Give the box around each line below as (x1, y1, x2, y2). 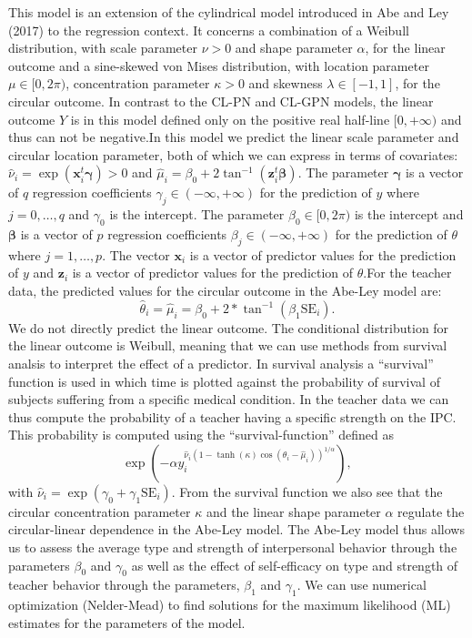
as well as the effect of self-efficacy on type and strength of (131, 555, 458, 574)
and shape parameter (235, 38, 353, 57)
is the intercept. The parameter (109, 205, 285, 224)
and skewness (248, 74, 323, 93)
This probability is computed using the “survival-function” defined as (8, 425, 395, 444)
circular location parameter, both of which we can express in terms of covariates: (8, 145, 458, 164)
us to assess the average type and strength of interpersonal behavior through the (8, 538, 457, 557)
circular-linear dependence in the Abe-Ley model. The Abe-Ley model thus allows (8, 520, 465, 539)
